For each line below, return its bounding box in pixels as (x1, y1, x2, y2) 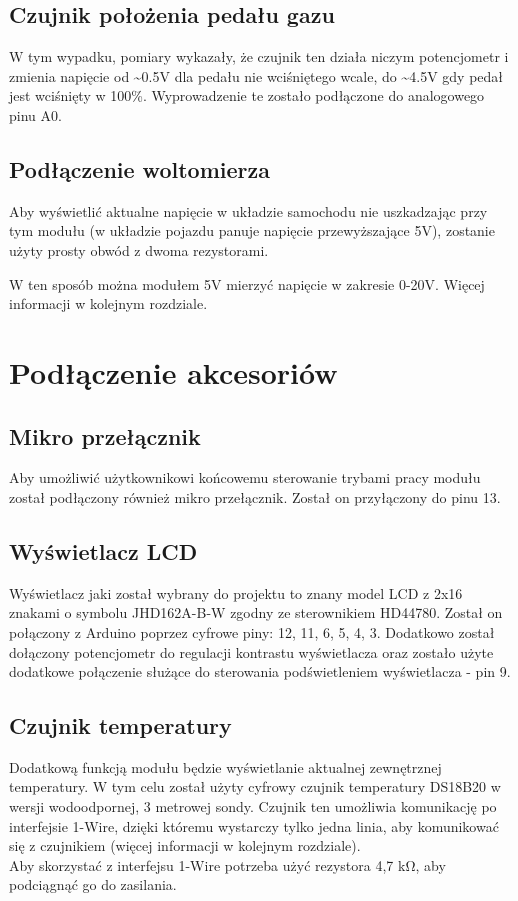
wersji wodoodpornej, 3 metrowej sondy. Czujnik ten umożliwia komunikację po (9, 796, 497, 817)
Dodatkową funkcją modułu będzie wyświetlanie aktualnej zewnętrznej (9, 756, 442, 777)
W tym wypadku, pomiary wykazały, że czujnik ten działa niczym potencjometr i (9, 46, 509, 67)
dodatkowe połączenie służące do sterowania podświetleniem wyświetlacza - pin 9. (9, 661, 511, 682)
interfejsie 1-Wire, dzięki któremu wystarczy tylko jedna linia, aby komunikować (9, 815, 499, 836)
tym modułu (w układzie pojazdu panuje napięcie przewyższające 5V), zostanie (9, 220, 495, 241)
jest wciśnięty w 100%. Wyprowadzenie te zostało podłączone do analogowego (9, 85, 485, 106)
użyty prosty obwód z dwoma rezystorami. (9, 239, 269, 260)
